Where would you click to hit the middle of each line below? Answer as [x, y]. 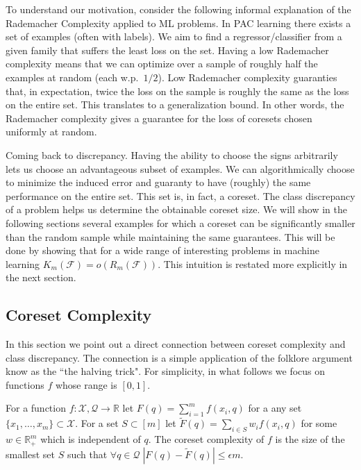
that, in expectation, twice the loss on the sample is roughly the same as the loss [177, 91]
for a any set [275, 408]
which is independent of [91, 439]
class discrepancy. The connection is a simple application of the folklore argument [179, 357]
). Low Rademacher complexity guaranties [247, 77]
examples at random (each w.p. [72, 77]
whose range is [86, 384]
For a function [36, 408]
